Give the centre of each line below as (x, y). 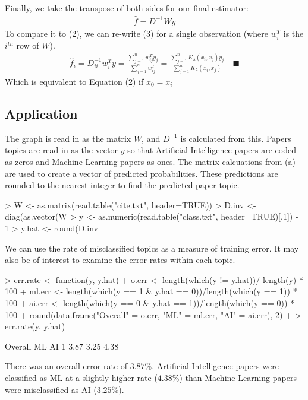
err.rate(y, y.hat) (35, 326)
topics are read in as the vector (62, 150)
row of (28, 45)
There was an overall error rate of (66, 366)
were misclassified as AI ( (51, 389)
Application (41, 114)
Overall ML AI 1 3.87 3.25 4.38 (62, 346)
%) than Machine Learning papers (234, 377)
